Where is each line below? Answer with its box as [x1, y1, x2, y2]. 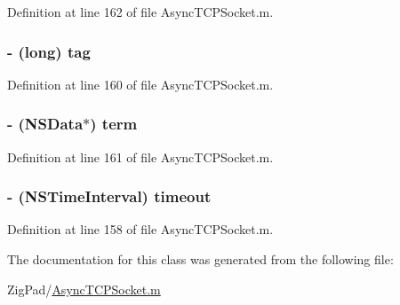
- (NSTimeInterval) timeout [7, 185, 212, 207]
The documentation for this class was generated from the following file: [7, 250, 394, 269]
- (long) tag [7, 40, 91, 62]
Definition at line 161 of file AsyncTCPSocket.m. [7, 147, 274, 166]
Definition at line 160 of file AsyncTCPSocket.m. [7, 74, 274, 93]
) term [90, 113, 138, 135]
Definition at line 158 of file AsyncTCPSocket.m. [7, 220, 274, 239]
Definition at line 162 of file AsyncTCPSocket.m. [7, 3, 274, 20]
